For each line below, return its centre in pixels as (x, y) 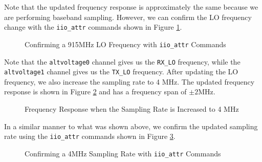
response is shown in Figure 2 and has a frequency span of (95, 92)
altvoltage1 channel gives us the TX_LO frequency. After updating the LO (121, 72)
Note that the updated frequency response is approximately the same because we (131, 7)
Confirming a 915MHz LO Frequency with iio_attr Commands (125, 44)
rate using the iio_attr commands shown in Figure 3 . (90, 136)
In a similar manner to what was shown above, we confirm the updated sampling (131, 126)
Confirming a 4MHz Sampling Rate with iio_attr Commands (123, 153)
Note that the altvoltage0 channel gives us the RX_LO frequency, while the (122, 61)
